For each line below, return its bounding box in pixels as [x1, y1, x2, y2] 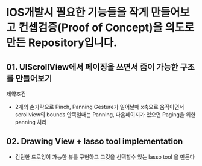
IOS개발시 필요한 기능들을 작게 [6, 5, 149, 19]
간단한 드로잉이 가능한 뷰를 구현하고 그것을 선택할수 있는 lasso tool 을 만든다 [14, 153, 195, 161]
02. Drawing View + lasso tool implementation [6, 136, 183, 147]
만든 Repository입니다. [6, 36, 118, 50]
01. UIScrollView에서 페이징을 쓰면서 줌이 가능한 [6, 62, 179, 72]
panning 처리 [14, 119, 47, 125]
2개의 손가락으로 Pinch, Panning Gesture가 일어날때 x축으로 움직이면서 [14, 104, 185, 110]
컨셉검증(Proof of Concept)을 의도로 [18, 21, 195, 35]
